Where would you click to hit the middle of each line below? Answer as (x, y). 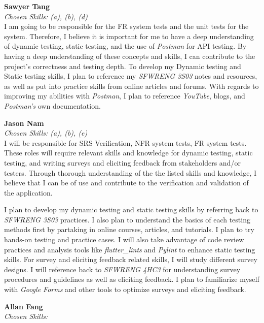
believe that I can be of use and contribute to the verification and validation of (126, 183)
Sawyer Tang (27, 6)
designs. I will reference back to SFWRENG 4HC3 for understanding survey (122, 269)
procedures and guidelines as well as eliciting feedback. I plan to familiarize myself (132, 279)
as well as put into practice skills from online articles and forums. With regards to (131, 86)
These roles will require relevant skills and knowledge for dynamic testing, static (128, 153)
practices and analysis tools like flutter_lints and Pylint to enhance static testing (130, 249)
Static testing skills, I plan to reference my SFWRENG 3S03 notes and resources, (131, 76)
